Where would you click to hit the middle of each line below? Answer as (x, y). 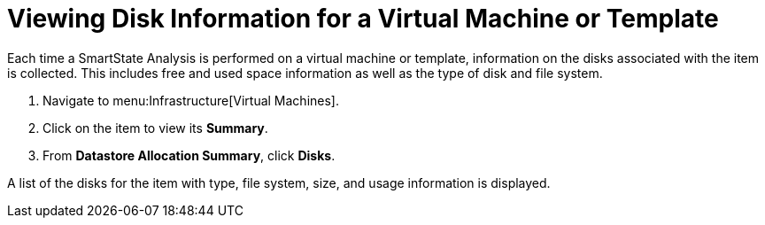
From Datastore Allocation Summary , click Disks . (189, 155)
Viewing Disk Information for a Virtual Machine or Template (363, 19)
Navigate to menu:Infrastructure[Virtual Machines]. (191, 100)
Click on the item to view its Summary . (155, 128)
